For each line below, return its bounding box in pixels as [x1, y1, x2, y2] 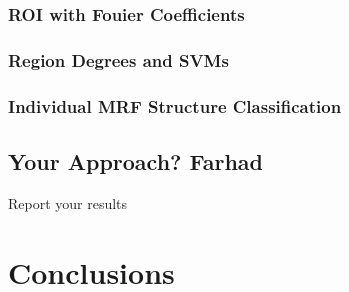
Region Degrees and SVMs [8, 47, 229, 72]
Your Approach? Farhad [8, 145, 263, 176]
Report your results [8, 192, 128, 213]
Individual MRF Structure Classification [8, 93, 342, 118]
